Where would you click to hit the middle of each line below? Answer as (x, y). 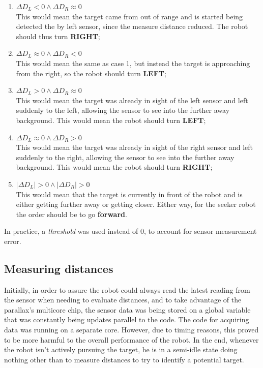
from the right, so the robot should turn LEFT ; (91, 73)
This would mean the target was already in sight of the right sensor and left (135, 147)
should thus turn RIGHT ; (58, 36)
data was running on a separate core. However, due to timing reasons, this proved (131, 330)
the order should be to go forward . (71, 214)
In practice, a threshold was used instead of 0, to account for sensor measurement (130, 231)
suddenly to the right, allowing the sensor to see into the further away (125, 157)
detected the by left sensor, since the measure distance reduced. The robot (132, 26)
